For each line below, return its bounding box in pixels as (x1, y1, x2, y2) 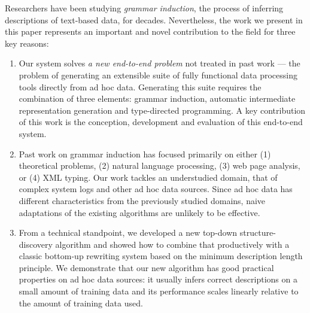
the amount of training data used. (19, 296, 143, 309)
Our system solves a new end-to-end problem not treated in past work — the (19, 57, 300, 69)
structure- (239, 226, 276, 239)
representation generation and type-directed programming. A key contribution (19, 104, 306, 116)
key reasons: (5, 37, 49, 49)
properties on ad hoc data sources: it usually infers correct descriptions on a (19, 273, 297, 285)
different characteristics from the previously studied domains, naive (19, 194, 266, 206)
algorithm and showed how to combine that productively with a (55, 238, 290, 250)
